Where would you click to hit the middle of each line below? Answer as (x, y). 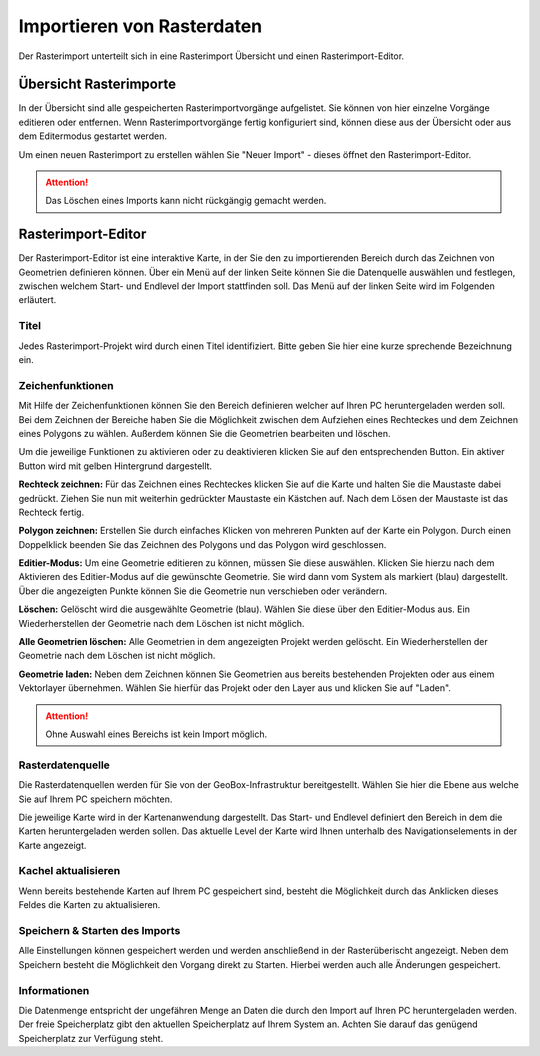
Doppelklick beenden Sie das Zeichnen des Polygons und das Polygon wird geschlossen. (202, 544)
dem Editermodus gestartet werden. (92, 136)
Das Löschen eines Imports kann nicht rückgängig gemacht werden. (186, 201)
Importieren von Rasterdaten (140, 26)
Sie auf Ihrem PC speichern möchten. (95, 799)
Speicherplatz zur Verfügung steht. (91, 1038)
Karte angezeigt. (52, 845)
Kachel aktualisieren (69, 871)
